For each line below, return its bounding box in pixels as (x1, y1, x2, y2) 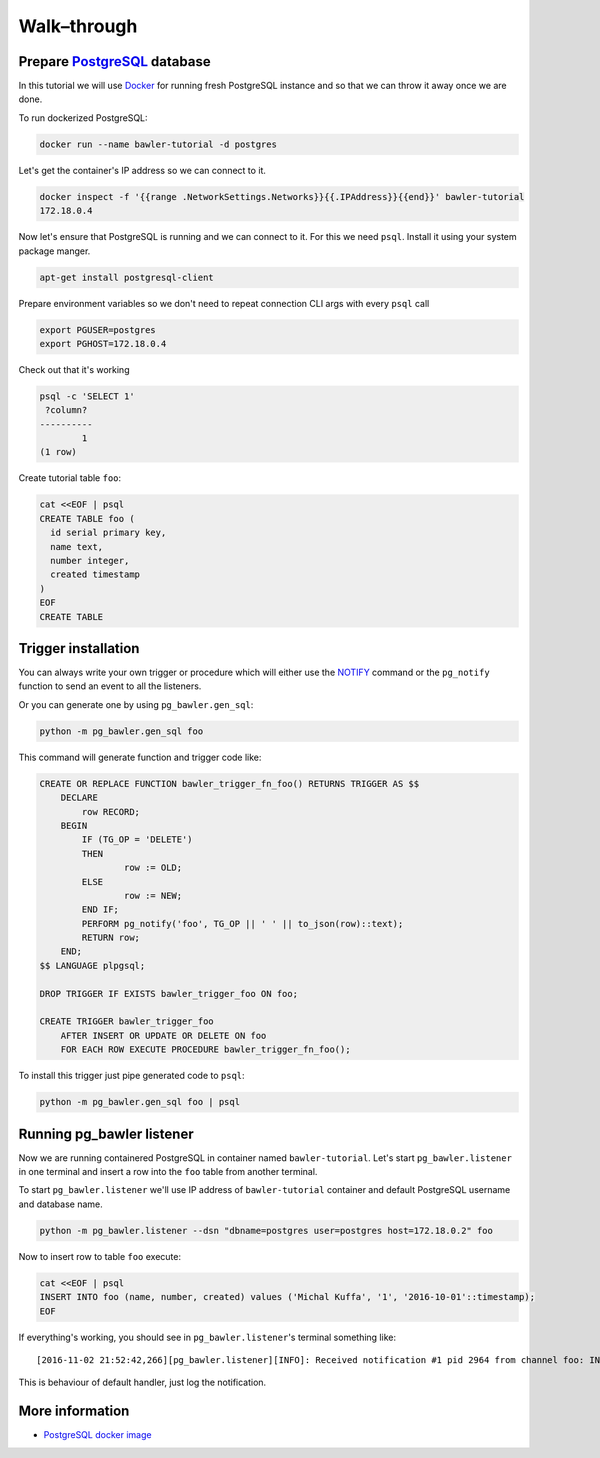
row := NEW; (123, 890, 183, 901)
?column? (45, 405, 88, 416)
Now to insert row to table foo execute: (18, 1250, 182, 1262)
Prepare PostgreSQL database (18, 53, 211, 70)
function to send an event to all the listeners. (18, 680, 202, 692)
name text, (50, 541, 104, 552)
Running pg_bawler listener (18, 1125, 194, 1142)
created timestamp (50, 569, 140, 580)
